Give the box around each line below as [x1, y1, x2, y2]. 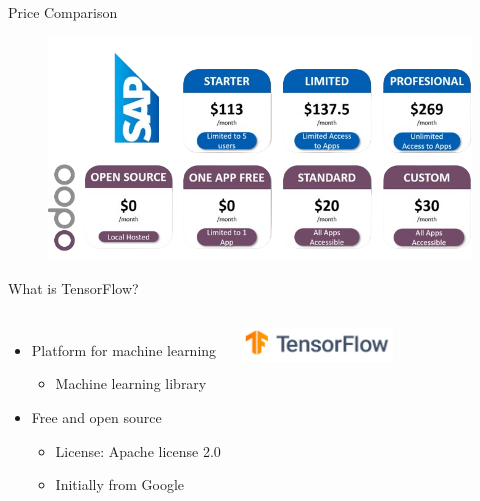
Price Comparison [8, 2, 118, 22]
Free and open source [31, 407, 162, 427]
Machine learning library [55, 373, 207, 394]
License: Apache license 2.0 [55, 440, 221, 461]
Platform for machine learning [31, 339, 217, 360]
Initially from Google [55, 474, 185, 495]
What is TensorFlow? [8, 278, 139, 299]
